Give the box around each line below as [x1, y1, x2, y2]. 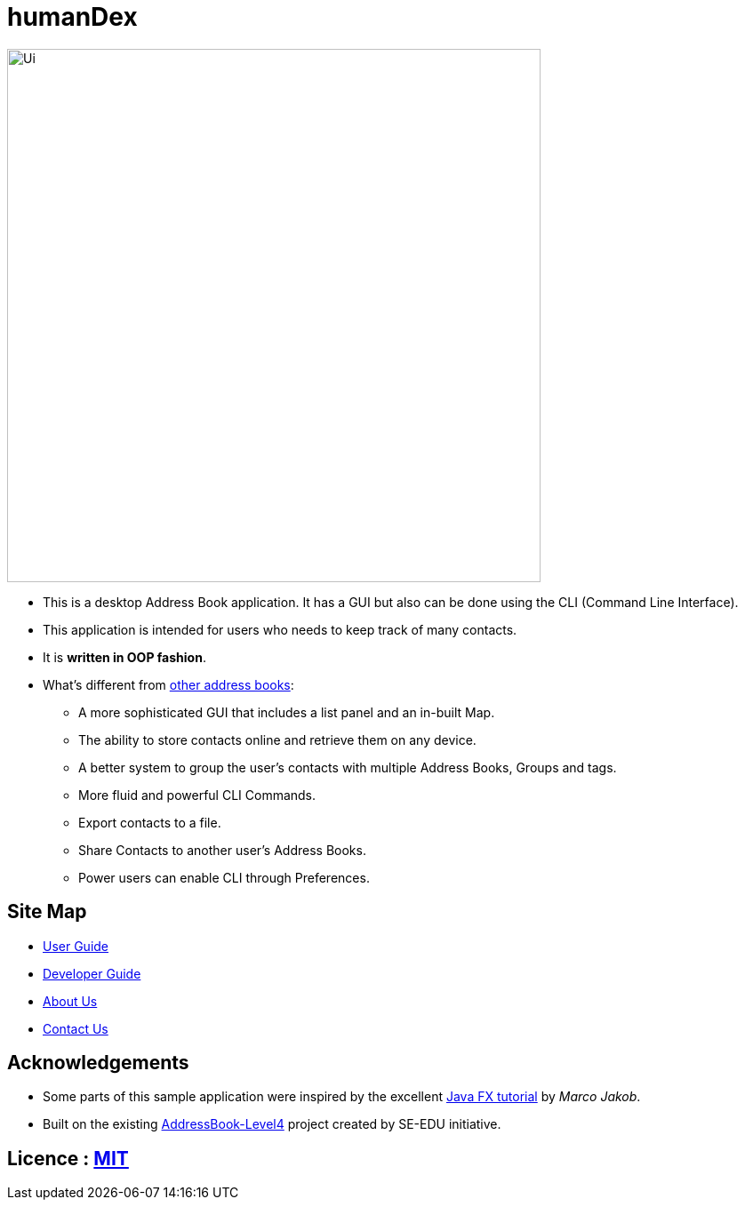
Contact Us [43, 1020, 108, 1036]
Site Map [7, 900, 87, 923]
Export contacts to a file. [78, 814, 221, 830]
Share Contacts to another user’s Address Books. [78, 842, 366, 858]
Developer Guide [43, 965, 141, 981]
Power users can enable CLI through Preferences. [78, 869, 370, 885]
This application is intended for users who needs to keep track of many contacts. [43, 621, 517, 637]
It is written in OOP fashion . [43, 649, 206, 665]
